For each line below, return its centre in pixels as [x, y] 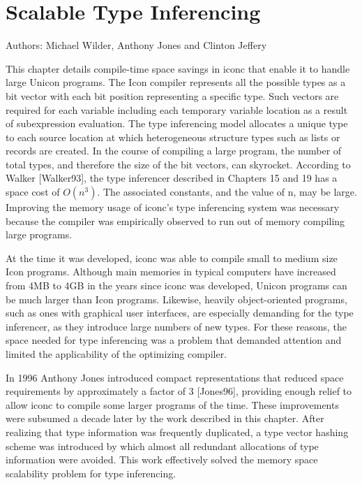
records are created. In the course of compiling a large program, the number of [174, 151]
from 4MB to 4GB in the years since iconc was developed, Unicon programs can [176, 285]
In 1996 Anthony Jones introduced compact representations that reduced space [175, 377]
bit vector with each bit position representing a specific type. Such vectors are [172, 95]
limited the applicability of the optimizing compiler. [116, 354]
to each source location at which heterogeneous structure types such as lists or [173, 137]
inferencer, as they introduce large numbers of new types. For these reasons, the [176, 326]
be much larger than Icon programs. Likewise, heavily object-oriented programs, [176, 299]
